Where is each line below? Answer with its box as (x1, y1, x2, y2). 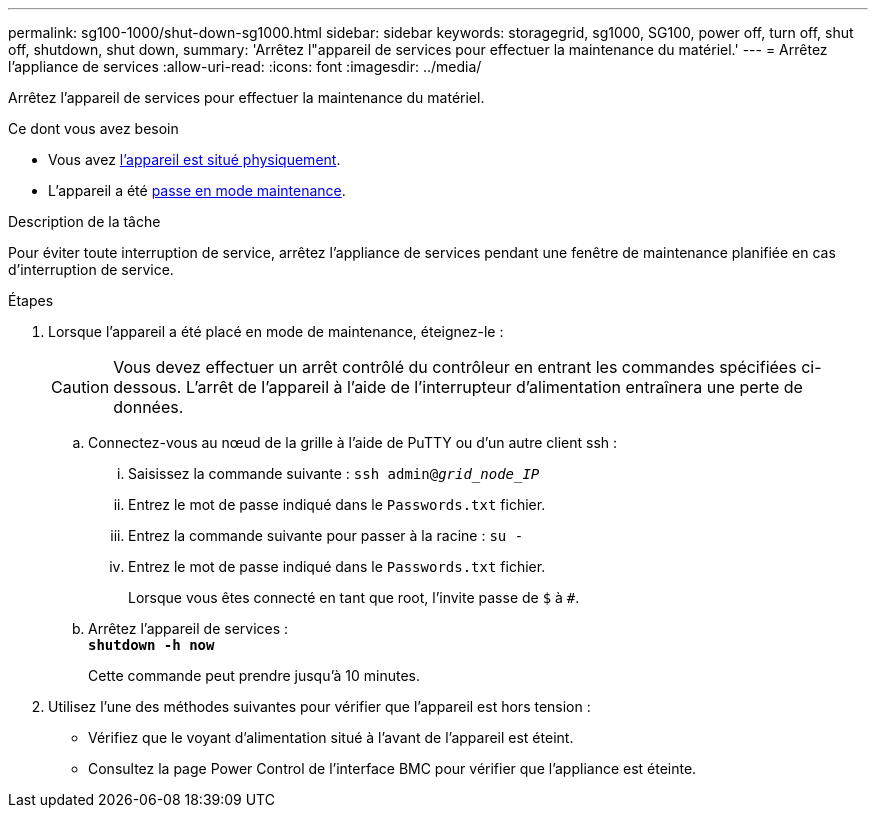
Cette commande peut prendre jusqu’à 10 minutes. (88, 667, 420, 684)
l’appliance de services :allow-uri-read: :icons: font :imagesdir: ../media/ (8, 58, 482, 75)
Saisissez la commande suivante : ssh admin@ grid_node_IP (128, 465, 540, 482)
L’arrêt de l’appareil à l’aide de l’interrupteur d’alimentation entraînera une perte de (185, 377, 803, 397)
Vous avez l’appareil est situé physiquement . (48, 151, 341, 168)
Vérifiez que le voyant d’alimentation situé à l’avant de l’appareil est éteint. (88, 729, 574, 746)
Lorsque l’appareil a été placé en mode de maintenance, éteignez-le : (48, 323, 504, 340)
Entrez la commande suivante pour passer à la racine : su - (128, 527, 524, 544)
